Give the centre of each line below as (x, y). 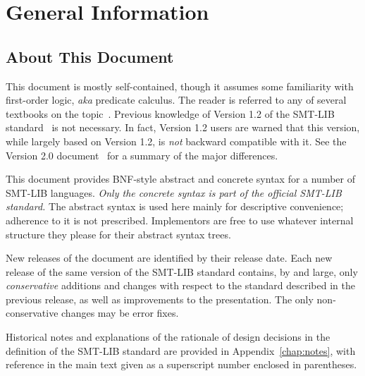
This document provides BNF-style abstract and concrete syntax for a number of (181, 179)
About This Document (90, 56)
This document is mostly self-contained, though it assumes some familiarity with (180, 86)
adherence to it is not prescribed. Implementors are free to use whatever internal (180, 220)
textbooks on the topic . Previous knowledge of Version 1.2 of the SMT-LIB (170, 113)
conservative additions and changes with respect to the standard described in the (180, 285)
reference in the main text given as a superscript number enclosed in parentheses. (181, 364)
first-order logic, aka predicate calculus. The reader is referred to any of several (176, 100)
